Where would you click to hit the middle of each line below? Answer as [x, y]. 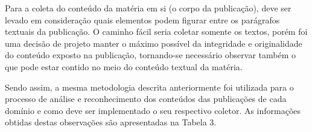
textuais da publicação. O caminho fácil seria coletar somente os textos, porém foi [156, 31]
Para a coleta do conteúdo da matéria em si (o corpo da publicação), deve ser [148, 8]
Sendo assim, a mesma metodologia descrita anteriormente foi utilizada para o [149, 87]
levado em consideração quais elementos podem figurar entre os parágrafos [142, 19]
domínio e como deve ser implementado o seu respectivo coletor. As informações [153, 110]
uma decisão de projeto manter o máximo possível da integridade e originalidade [154, 43]
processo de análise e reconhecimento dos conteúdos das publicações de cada [146, 99]
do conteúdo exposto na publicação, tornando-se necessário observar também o [150, 55]
